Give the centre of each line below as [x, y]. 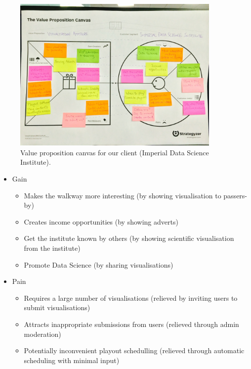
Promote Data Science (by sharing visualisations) [99, 264]
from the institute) [52, 248]
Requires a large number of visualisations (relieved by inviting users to [131, 298]
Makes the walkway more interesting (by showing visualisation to [123, 195]
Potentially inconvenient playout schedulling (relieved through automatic [134, 350]
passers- [235, 195]
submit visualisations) [57, 307]
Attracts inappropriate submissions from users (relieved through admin [131, 324]
